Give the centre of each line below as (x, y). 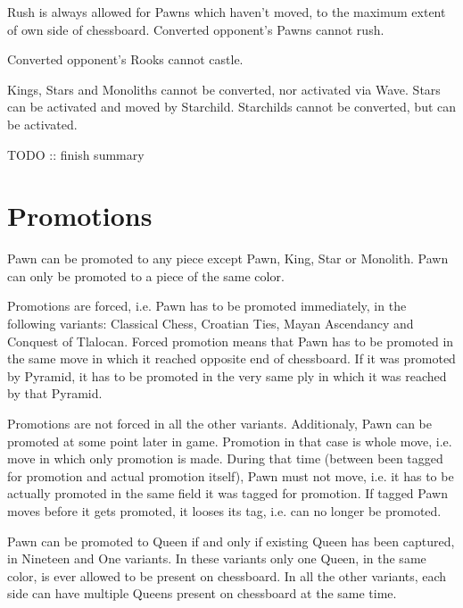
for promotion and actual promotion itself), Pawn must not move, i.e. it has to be (231, 475)
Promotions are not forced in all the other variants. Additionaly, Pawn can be (219, 424)
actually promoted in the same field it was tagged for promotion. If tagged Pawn (227, 493)
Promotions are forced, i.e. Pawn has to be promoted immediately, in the (207, 306)
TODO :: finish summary (76, 154)
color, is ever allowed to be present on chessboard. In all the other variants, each (227, 575)
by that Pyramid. (55, 393)
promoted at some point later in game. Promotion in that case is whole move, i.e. (230, 441)
